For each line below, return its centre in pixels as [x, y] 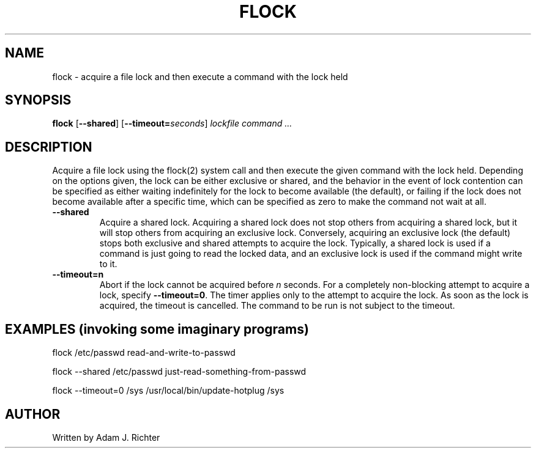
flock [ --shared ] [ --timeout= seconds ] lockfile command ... [172, 123]
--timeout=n [78, 274]
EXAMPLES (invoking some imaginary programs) [157, 329]
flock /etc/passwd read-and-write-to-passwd [144, 353]
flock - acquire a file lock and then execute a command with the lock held [200, 76]
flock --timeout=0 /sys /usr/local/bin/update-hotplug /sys [168, 391]
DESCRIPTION [49, 147]
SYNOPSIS [38, 100]
